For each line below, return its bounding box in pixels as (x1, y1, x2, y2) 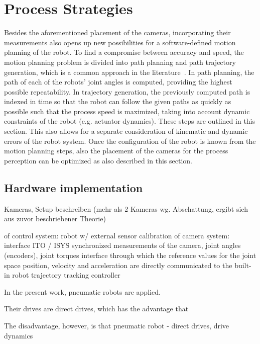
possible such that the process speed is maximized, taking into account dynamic (4, 106, 250, 116)
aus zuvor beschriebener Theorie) (4, 213, 106, 224)
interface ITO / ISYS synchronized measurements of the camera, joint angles (4, 240, 241, 250)
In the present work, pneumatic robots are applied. (4, 286, 161, 297)
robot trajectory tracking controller (12, 270, 120, 280)
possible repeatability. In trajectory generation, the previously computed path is (4, 86, 250, 97)
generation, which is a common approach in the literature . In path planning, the (4, 66, 254, 77)
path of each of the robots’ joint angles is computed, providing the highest (4, 76, 232, 87)
